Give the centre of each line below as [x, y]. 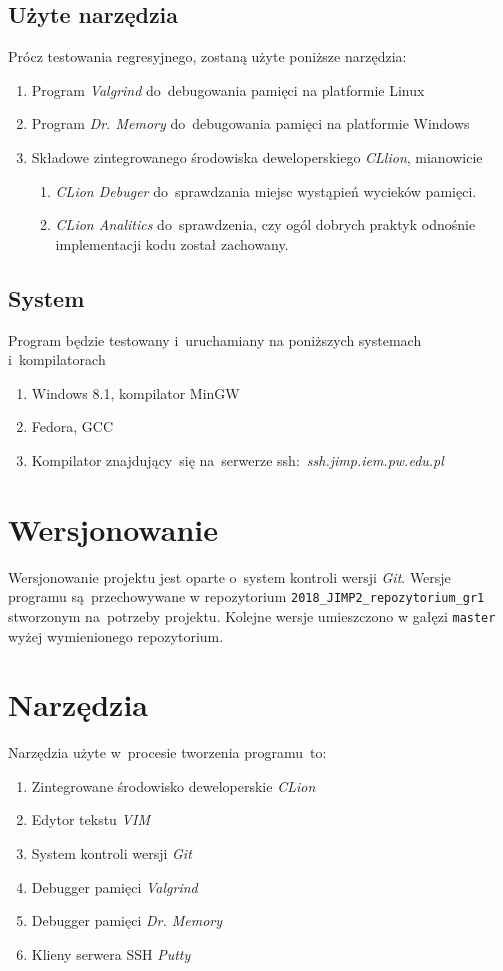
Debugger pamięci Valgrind [114, 886]
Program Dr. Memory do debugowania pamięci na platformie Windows [250, 123]
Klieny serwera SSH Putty [111, 953]
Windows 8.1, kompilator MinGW [135, 392]
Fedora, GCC [72, 426]
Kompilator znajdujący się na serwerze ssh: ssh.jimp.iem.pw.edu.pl [237, 459]
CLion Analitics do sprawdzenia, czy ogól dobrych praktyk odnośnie [265, 224]
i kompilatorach [57, 359]
